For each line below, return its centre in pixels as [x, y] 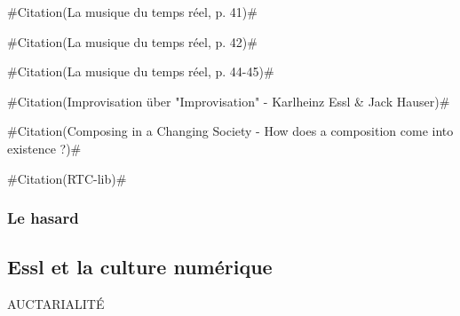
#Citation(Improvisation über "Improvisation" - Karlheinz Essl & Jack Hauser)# [229, 101]
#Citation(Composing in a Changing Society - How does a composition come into [230, 131]
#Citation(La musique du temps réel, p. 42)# [132, 41]
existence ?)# [44, 148]
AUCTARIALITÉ [56, 304]
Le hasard [43, 218]
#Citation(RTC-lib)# [67, 178]
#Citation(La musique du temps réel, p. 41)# [132, 12]
